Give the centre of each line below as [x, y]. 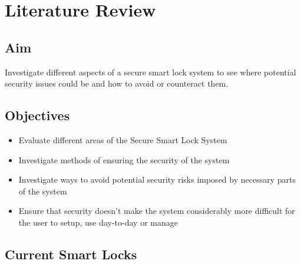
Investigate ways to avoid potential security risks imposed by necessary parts [157, 179]
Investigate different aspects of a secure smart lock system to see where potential [150, 72]
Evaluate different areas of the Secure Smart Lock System [123, 139]
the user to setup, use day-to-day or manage [98, 222]
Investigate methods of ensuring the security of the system [124, 159]
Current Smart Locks [71, 254]
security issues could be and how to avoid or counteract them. [117, 83]
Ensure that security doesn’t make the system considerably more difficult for [157, 211]
